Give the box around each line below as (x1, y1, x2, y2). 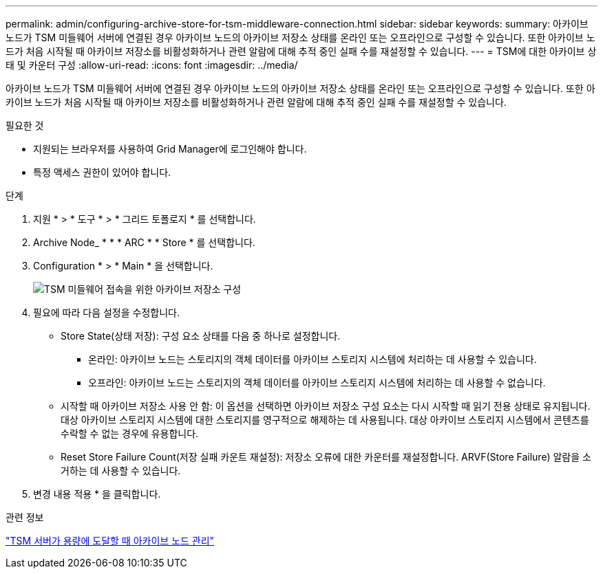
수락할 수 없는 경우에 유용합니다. (61, 428, 199, 439)
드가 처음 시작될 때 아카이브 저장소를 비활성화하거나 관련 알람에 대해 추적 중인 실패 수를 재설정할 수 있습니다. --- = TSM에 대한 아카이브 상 (6, 45, 597, 57)
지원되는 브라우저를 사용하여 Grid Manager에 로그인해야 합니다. (33, 143, 307, 155)
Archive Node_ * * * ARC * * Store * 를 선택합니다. (33, 236, 255, 248)
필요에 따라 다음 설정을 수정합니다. (33, 307, 180, 318)
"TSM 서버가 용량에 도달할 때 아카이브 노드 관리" (6, 535, 215, 547)
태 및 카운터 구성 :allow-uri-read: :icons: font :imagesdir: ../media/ (6, 59, 298, 71)
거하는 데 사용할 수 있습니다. (61, 465, 181, 476)
